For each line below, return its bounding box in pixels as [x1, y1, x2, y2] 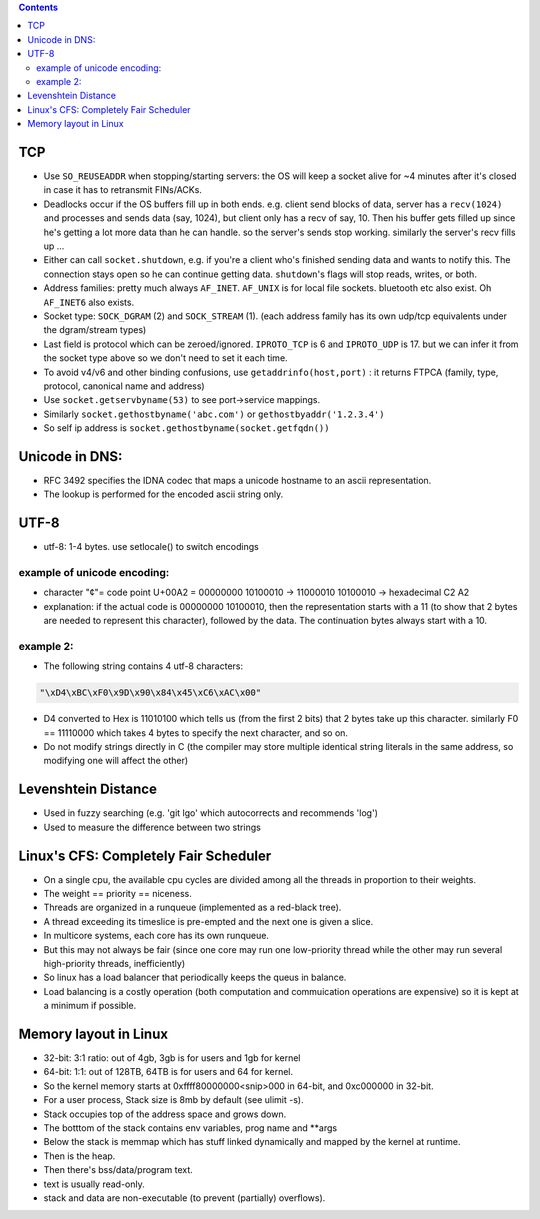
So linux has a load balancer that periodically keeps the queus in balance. [43, 971, 347, 984]
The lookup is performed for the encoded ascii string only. [43, 488, 284, 500]
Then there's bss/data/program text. [43, 1164, 194, 1176]
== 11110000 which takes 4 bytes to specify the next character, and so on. [43, 726, 349, 739]
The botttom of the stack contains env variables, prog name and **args [43, 1122, 338, 1134]
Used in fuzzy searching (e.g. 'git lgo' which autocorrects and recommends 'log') [43, 807, 379, 819]
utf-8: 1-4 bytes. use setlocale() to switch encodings [43, 541, 259, 553]
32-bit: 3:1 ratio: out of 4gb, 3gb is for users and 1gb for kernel [43, 1052, 301, 1064]
